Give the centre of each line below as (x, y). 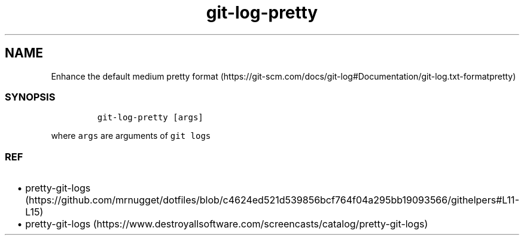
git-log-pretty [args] (150, 118)
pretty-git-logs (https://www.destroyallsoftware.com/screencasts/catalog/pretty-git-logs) (227, 224)
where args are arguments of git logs (131, 136)
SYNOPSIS (30, 97)
